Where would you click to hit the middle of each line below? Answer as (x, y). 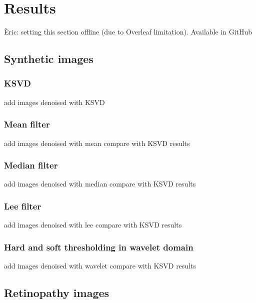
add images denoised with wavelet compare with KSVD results (100, 265)
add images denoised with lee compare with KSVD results (93, 225)
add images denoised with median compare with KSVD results (100, 184)
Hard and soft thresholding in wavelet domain (99, 247)
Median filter (31, 165)
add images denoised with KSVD (54, 102)
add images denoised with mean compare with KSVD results (97, 143)
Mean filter (27, 124)
